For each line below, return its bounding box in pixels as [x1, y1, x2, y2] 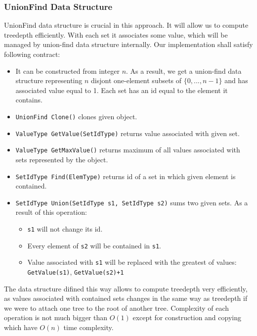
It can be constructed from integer [15, 65, 120, 76]
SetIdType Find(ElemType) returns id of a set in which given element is [15, 171, 236, 181]
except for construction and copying [132, 312, 241, 323]
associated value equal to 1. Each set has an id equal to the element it [15, 85, 228, 95]
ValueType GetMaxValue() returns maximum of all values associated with [15, 144, 240, 155]
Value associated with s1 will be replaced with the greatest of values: [27, 257, 237, 267]
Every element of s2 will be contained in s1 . [27, 240, 162, 250]
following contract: [4, 49, 60, 59]
